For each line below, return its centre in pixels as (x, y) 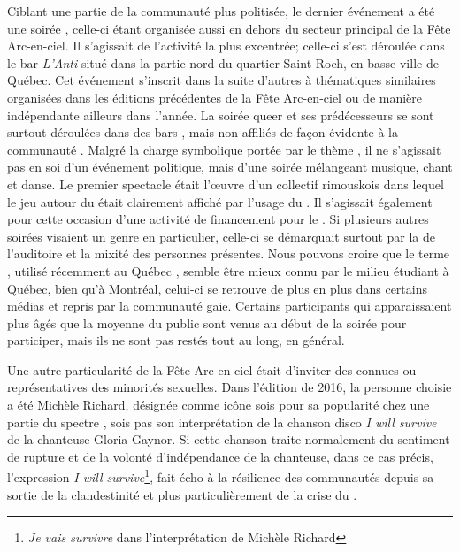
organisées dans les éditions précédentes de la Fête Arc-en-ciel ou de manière (215, 97)
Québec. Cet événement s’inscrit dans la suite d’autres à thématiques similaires (222, 80)
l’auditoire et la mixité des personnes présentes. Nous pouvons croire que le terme (229, 253)
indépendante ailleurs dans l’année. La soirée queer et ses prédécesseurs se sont (221, 115)
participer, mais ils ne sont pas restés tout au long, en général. (176, 340)
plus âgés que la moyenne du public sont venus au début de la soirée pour (207, 322)
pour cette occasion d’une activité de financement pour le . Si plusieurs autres (218, 219)
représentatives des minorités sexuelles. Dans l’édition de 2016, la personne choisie (230, 387)
